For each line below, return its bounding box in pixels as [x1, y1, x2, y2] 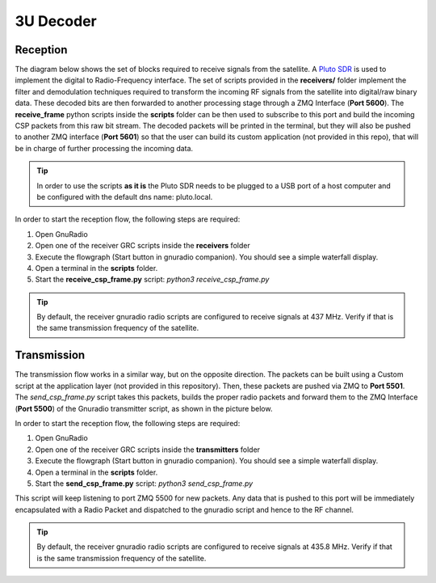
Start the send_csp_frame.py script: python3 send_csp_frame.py [35, 478, 254, 488]
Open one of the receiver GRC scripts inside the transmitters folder [35, 445, 261, 454]
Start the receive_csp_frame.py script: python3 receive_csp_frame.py [35, 275, 270, 285]
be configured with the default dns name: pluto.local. [36, 192, 213, 201]
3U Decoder [15, 12, 97, 30]
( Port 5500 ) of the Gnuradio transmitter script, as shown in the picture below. [15, 403, 273, 413]
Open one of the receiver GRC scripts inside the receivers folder [35, 241, 250, 251]
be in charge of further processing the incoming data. [15, 143, 194, 153]
